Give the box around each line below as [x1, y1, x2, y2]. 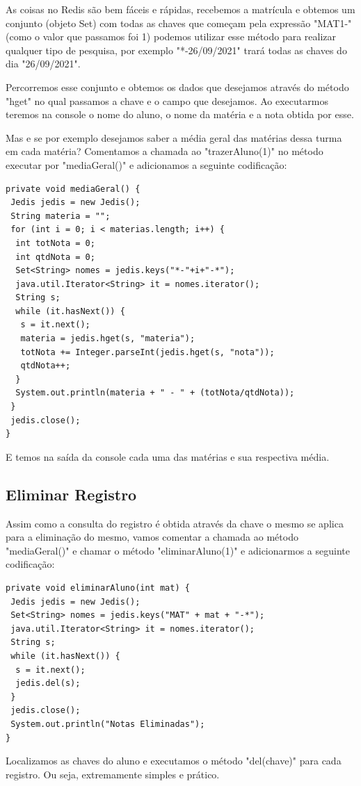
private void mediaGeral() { [6, 183, 141, 194]
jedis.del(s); [15, 678, 81, 689]
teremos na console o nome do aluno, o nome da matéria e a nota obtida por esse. [6, 107, 354, 122]
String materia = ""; [10, 211, 111, 221]
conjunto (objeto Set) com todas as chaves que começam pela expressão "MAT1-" [6, 15, 352, 30]
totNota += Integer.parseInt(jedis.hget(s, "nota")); [20, 347, 275, 357]
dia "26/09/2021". [6, 56, 81, 71]
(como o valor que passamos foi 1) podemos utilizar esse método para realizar [6, 29, 337, 44]
